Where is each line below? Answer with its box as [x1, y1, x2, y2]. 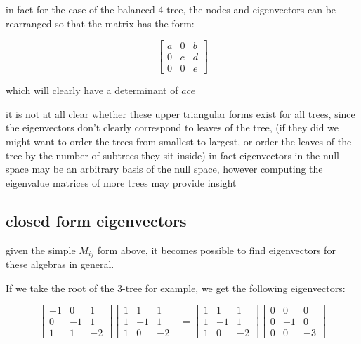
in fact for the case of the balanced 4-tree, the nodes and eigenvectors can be [6, 2, 336, 16]
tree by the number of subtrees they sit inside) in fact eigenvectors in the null [6, 147, 339, 162]
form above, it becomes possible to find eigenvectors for [97, 242, 336, 257]
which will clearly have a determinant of [6, 83, 178, 98]
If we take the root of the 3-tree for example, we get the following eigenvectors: [6, 280, 346, 295]
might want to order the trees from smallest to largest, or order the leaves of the [6, 134, 352, 149]
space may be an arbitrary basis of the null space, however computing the [6, 161, 323, 176]
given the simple [6, 242, 76, 257]
